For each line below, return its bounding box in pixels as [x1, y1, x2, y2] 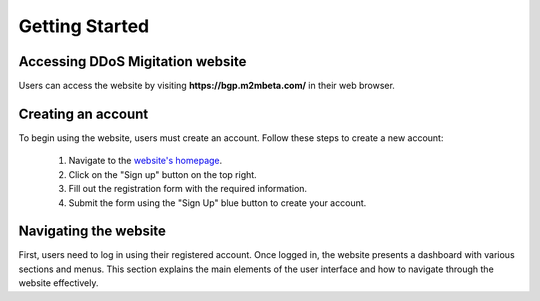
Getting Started [18, 15, 150, 37]
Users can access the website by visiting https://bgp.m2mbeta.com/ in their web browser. [18, 80, 395, 92]
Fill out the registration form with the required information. [68, 183, 308, 195]
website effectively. [18, 277, 99, 289]
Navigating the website [18, 223, 167, 240]
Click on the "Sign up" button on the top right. [68, 168, 257, 180]
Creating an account [18, 105, 149, 122]
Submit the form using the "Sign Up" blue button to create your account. [68, 196, 367, 209]
